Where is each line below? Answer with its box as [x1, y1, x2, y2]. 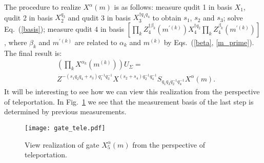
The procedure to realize [4, 2, 81, 12]
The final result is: [4, 47, 62, 58]
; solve [223, 12, 243, 23]
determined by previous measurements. [4, 106, 127, 117]
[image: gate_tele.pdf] [25, 125, 106, 132]
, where [4, 36, 27, 47]
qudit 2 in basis [4, 12, 53, 23]
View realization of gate [25, 139, 99, 150]
